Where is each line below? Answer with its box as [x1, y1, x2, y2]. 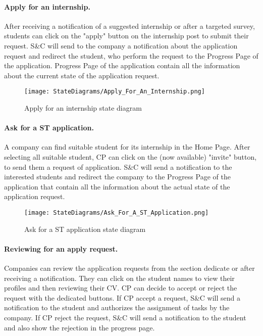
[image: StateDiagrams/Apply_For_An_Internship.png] [24, 88, 205, 95]
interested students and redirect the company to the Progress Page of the [4, 171, 231, 182]
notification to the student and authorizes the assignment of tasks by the [4, 302, 230, 313]
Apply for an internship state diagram [24, 103, 142, 113]
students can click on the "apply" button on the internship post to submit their [4, 30, 249, 41]
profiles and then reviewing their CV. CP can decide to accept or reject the [4, 282, 237, 293]
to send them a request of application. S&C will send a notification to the [4, 161, 232, 172]
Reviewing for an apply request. [4, 243, 118, 254]
